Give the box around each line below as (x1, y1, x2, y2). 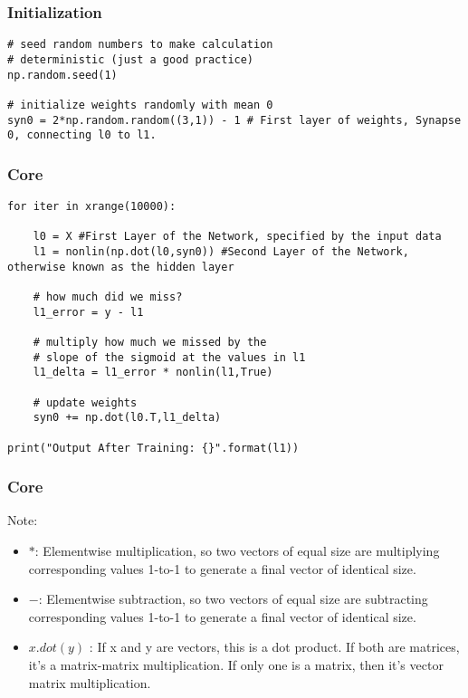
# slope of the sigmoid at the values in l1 (33, 350, 306, 364)
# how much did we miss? (33, 290, 183, 303)
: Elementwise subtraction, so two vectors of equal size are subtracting (38, 589, 428, 608)
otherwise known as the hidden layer (7, 260, 234, 273)
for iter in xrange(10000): (7, 200, 177, 214)
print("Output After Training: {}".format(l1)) (7, 441, 300, 454)
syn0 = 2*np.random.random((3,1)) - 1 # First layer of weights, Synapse (7, 113, 462, 127)
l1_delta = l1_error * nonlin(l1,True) (33, 366, 273, 379)
